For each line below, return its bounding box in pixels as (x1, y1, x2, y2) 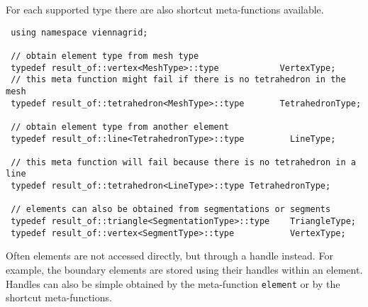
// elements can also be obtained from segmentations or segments (11, 204, 331, 215)
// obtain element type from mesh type (11, 50, 199, 61)
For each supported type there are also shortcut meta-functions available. (6, 2, 324, 16)
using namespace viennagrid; (11, 27, 148, 38)
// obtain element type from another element (11, 121, 229, 132)
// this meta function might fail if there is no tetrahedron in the (11, 74, 346, 85)
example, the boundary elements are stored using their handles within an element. (6, 262, 363, 277)
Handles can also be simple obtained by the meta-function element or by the (6, 276, 340, 291)
